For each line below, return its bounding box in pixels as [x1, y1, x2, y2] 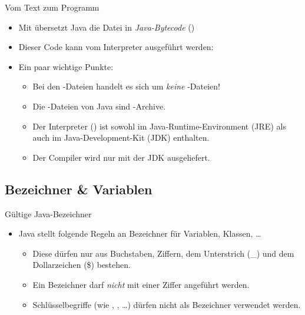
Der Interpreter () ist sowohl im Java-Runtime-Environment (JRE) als [32, 120, 286, 132]
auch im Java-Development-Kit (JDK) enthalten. [32, 131, 210, 144]
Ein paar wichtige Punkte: [18, 60, 114, 72]
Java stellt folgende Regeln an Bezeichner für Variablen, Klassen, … [18, 227, 261, 240]
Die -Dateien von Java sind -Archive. [32, 100, 166, 112]
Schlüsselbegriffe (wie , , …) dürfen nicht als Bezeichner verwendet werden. [32, 298, 301, 310]
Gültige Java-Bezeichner [5, 207, 92, 220]
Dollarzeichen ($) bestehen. [32, 258, 131, 271]
